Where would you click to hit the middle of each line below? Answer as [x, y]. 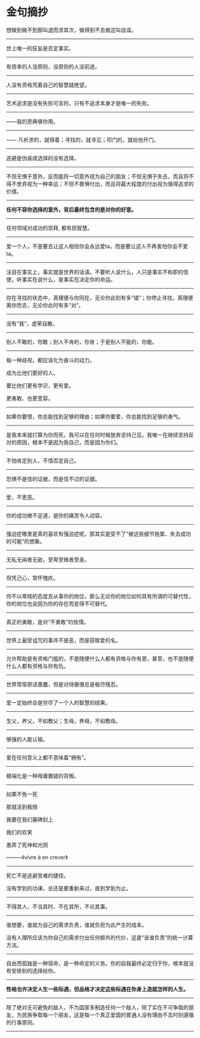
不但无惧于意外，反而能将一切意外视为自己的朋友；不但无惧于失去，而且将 [97, 176]
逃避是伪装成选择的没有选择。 [43, 158]
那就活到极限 [22, 807]
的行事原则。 [22, 1022]
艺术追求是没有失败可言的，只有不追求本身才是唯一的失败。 [79, 103]
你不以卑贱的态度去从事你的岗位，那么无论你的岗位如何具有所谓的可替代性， [100, 596]
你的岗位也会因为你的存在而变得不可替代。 [58, 604]
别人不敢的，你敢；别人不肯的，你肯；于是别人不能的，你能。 [82, 342]
